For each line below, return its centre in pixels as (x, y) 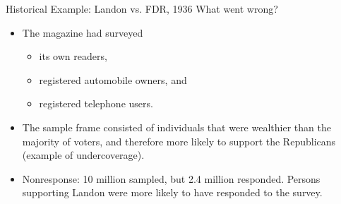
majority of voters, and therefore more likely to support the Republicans (179, 141)
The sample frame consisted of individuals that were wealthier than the (177, 127)
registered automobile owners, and (113, 79)
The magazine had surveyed (83, 32)
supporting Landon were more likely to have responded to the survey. (172, 192)
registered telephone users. (96, 103)
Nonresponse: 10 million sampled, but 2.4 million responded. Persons (171, 178)
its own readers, (73, 56)
